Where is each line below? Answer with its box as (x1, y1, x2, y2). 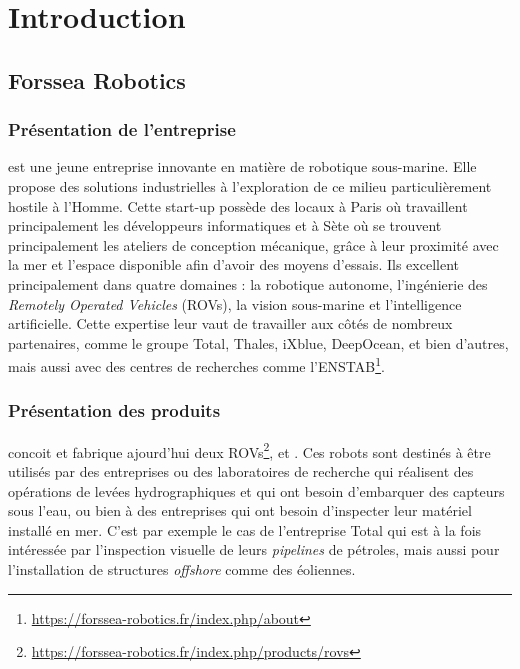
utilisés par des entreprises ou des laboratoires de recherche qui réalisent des (8, 461, 474, 482)
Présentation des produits (8, 398, 221, 423)
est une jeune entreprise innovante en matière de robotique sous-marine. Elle (8, 156, 477, 177)
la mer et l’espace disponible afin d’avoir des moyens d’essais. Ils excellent (8, 254, 459, 275)
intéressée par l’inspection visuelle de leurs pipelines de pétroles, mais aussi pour (8, 539, 500, 560)
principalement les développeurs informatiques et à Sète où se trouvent (8, 215, 442, 236)
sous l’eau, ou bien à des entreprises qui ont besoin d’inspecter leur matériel (8, 500, 472, 521)
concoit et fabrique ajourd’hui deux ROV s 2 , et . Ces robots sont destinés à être (8, 438, 491, 462)
